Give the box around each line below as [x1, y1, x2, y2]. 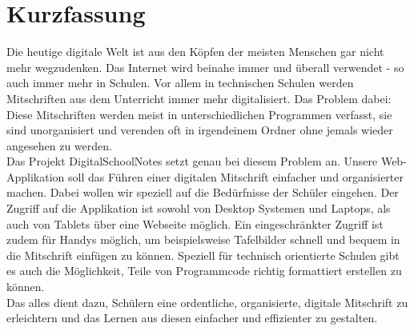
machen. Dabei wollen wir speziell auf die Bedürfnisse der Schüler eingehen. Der [6, 184, 399, 201]
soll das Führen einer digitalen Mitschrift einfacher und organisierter [68, 168, 404, 185]
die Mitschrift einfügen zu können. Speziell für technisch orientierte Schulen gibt [6, 246, 400, 263]
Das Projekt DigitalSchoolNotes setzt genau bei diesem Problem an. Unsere [6, 153, 378, 169]
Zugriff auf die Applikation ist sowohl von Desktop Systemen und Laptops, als [6, 200, 391, 217]
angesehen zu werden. [6, 137, 112, 154]
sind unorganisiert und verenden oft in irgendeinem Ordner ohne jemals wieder [6, 122, 393, 138]
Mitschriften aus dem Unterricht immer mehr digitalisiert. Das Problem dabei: [6, 90, 392, 106]
